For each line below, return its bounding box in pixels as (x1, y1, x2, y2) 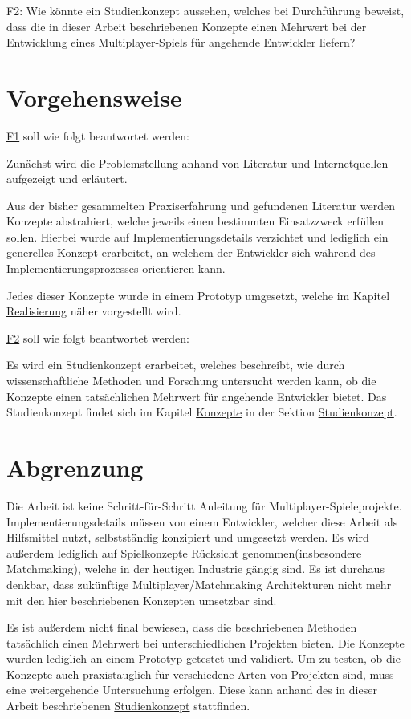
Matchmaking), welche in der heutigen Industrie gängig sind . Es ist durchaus (6, 560, 385, 577)
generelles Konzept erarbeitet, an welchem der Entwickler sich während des (6, 244, 376, 261)
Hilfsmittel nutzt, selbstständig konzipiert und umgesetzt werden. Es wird (6, 529, 369, 546)
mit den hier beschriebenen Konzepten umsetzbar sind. (6, 591, 277, 608)
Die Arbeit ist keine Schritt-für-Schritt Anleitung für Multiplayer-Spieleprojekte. (6, 497, 402, 514)
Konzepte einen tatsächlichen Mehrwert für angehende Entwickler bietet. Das (6, 388, 387, 404)
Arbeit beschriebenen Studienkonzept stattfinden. (6, 697, 250, 714)
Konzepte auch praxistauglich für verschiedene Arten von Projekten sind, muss (6, 665, 394, 682)
